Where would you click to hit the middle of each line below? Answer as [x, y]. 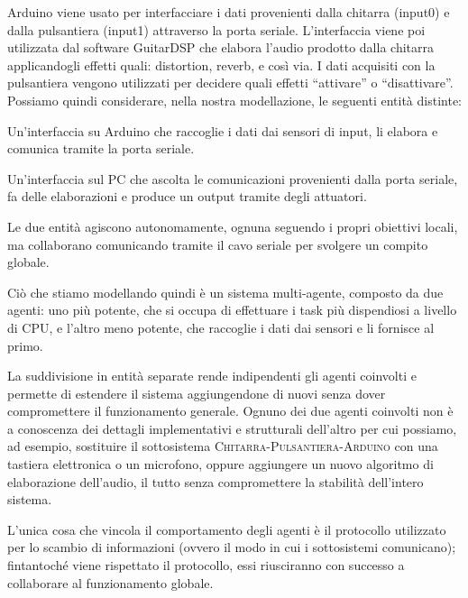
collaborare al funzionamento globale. [110, 582]
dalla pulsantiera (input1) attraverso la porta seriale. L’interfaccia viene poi [216, 29]
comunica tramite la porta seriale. [101, 148]
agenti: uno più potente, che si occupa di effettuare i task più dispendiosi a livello [232, 310]
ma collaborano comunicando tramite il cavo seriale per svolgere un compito [218, 244]
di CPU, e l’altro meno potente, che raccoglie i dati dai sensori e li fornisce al [221, 327]
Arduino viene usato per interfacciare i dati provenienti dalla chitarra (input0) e [229, 12]
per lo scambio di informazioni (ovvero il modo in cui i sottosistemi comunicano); [232, 547]
